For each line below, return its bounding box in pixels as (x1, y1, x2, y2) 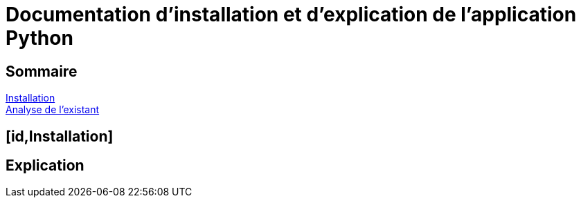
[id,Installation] (6, 127, 114, 145)
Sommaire (6, 62, 78, 80)
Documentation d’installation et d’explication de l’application (6, 3, 577, 26)
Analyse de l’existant (6, 104, 100, 116)
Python (6, 26, 73, 50)
